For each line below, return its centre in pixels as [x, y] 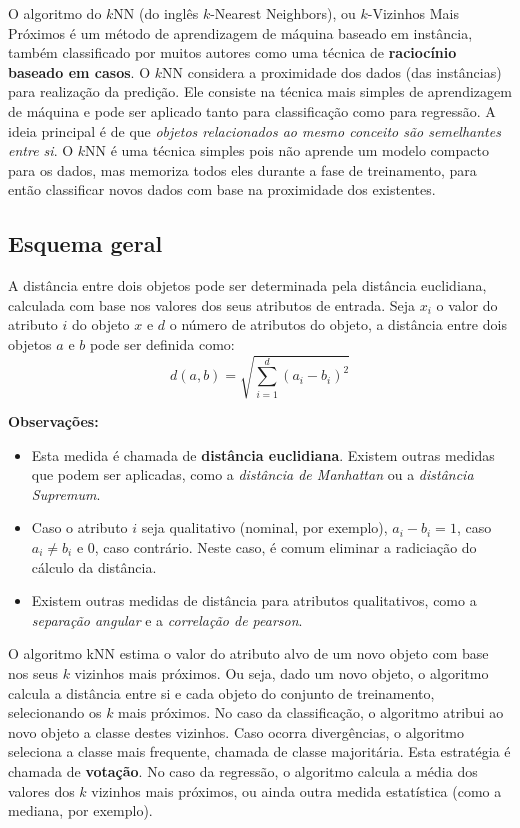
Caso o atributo [79, 527]
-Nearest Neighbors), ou [283, 13]
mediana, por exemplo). [80, 810]
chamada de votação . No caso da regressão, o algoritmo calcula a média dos [243, 770]
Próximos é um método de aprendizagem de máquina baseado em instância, [240, 32]
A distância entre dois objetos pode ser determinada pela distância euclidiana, [247, 285]
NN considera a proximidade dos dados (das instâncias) [332, 71]
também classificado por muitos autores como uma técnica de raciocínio [232, 52]
